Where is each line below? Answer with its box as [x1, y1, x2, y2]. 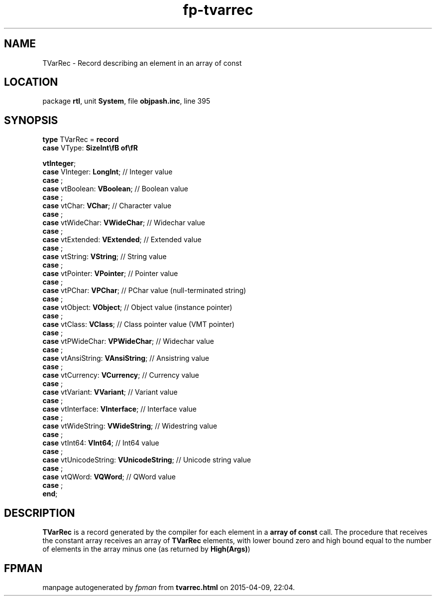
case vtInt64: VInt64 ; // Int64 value [42, 439, 159, 448]
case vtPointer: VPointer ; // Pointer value [42, 269, 178, 278]
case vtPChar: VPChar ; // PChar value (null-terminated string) [42, 286, 246, 295]
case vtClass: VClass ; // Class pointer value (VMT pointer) [42, 320, 235, 329]
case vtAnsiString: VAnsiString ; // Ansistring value [42, 354, 210, 363]
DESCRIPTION [4, 506, 75, 519]
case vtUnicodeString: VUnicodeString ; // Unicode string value [42, 455, 251, 464]
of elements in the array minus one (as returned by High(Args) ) [42, 545, 250, 554]
